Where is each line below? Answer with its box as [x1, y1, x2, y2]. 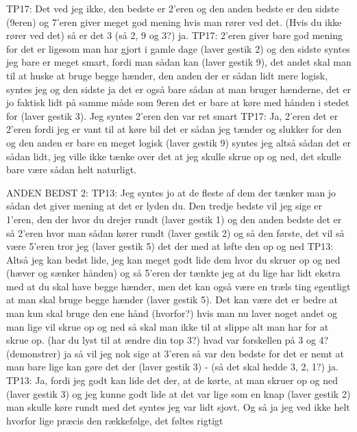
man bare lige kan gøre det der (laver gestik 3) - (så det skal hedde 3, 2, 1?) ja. [6, 359, 338, 374]
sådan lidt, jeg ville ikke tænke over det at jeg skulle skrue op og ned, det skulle [6, 149, 341, 163]
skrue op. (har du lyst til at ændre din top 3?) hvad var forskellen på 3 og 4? [6, 333, 329, 347]
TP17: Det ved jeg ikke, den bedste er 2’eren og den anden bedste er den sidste [6, 1, 339, 15]
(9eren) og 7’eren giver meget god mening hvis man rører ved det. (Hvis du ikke [6, 14, 342, 29]
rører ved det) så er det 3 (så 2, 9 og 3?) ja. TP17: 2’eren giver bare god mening [6, 28, 343, 42]
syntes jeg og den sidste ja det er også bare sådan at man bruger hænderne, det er [6, 81, 352, 96]
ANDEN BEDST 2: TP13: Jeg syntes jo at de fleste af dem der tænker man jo [6, 185, 336, 199]
